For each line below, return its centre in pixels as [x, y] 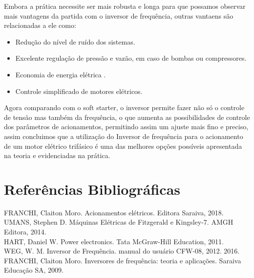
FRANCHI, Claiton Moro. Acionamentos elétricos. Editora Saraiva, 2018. [114, 212]
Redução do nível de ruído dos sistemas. [75, 41]
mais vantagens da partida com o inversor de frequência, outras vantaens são [119, 15]
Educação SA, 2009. [34, 270]
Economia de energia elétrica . [61, 74]
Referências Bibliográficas [92, 189]
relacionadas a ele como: [40, 25]
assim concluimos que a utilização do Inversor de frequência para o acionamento [124, 136]
